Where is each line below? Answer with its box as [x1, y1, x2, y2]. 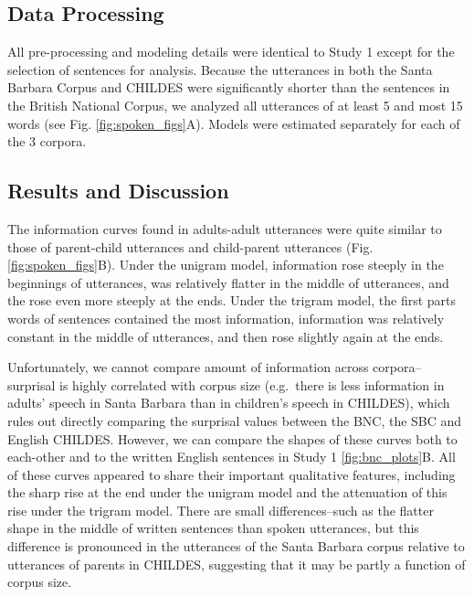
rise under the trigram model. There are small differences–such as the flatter [7, 500, 434, 519]
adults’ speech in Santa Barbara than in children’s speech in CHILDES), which [7, 393, 450, 412]
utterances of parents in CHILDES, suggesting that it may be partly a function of [7, 554, 466, 573]
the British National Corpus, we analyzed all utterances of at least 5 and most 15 [7, 95, 463, 114]
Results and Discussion [7, 176, 229, 205]
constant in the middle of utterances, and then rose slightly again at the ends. [7, 326, 444, 346]
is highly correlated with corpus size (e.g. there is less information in [59, 375, 445, 394]
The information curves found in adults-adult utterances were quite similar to [7, 219, 442, 238]
